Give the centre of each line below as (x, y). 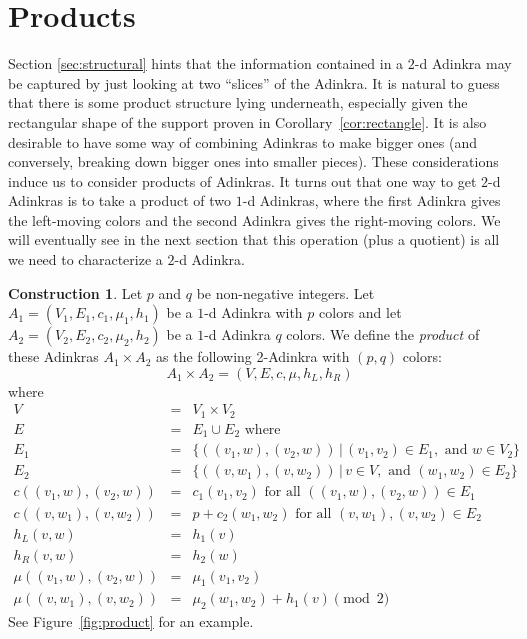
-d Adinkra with (253, 312)
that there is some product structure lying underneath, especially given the (238, 102)
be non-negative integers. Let (285, 292)
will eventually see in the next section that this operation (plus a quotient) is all (254, 239)
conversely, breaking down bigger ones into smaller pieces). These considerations (253, 161)
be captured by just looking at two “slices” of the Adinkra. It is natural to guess (254, 82)
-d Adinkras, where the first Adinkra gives (371, 200)
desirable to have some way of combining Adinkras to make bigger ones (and (242, 141)
